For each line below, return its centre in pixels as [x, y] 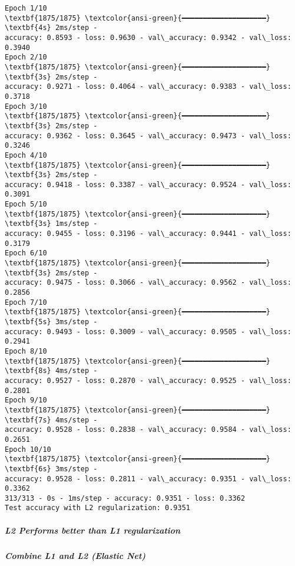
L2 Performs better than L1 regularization [93, 530]
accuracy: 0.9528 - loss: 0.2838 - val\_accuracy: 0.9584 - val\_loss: [148, 430]
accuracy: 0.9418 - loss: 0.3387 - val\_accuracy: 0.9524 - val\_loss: [148, 184]
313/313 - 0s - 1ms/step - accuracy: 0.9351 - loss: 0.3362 [125, 498]
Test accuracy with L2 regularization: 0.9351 [97, 508]
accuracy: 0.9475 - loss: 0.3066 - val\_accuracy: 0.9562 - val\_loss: [148, 283]
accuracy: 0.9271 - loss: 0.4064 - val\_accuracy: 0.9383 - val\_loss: [148, 87]
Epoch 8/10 [26, 351]
